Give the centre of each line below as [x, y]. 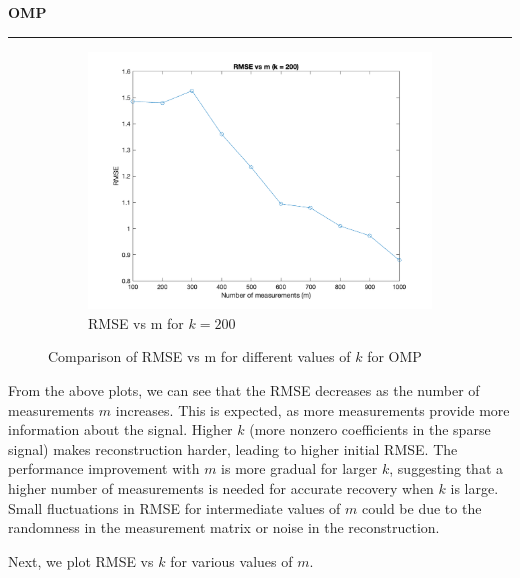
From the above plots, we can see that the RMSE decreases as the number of [244, 390]
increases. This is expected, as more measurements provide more [312, 409]
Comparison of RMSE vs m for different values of [199, 356]
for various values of [231, 560]
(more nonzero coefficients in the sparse [370, 429]
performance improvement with [104, 468]
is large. [474, 488]
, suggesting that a [446, 468]
